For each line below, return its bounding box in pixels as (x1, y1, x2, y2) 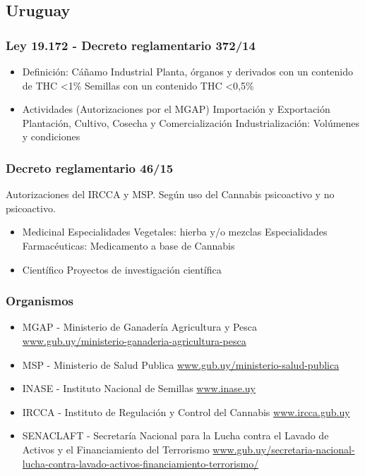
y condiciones (22, 129, 80, 144)
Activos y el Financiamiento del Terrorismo (22, 441, 210, 456)
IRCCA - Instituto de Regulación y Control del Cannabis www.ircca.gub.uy (22, 404, 350, 419)
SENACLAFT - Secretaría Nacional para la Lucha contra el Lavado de (22, 428, 329, 443)
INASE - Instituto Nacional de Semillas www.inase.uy (22, 381, 256, 396)
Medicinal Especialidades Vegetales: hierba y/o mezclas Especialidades (22, 224, 328, 239)
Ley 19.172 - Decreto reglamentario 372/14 (6, 36, 256, 54)
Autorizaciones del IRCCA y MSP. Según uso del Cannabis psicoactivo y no (6, 187, 335, 202)
